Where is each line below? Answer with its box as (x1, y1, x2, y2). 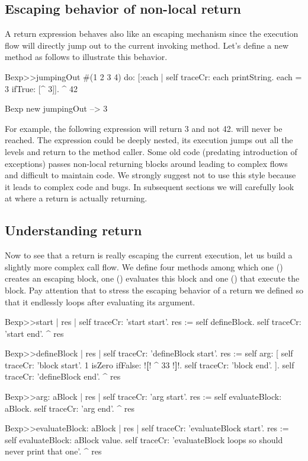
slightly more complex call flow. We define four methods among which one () (5, 260, 283, 273)
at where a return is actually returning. (5, 192, 147, 204)
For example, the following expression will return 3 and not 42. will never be (5, 122, 283, 134)
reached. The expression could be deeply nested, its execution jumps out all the (5, 134, 293, 146)
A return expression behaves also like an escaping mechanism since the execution (5, 27, 299, 40)
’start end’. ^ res (5, 327, 64, 339)
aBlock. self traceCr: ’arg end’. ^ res (5, 402, 135, 414)
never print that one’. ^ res (5, 445, 102, 457)
